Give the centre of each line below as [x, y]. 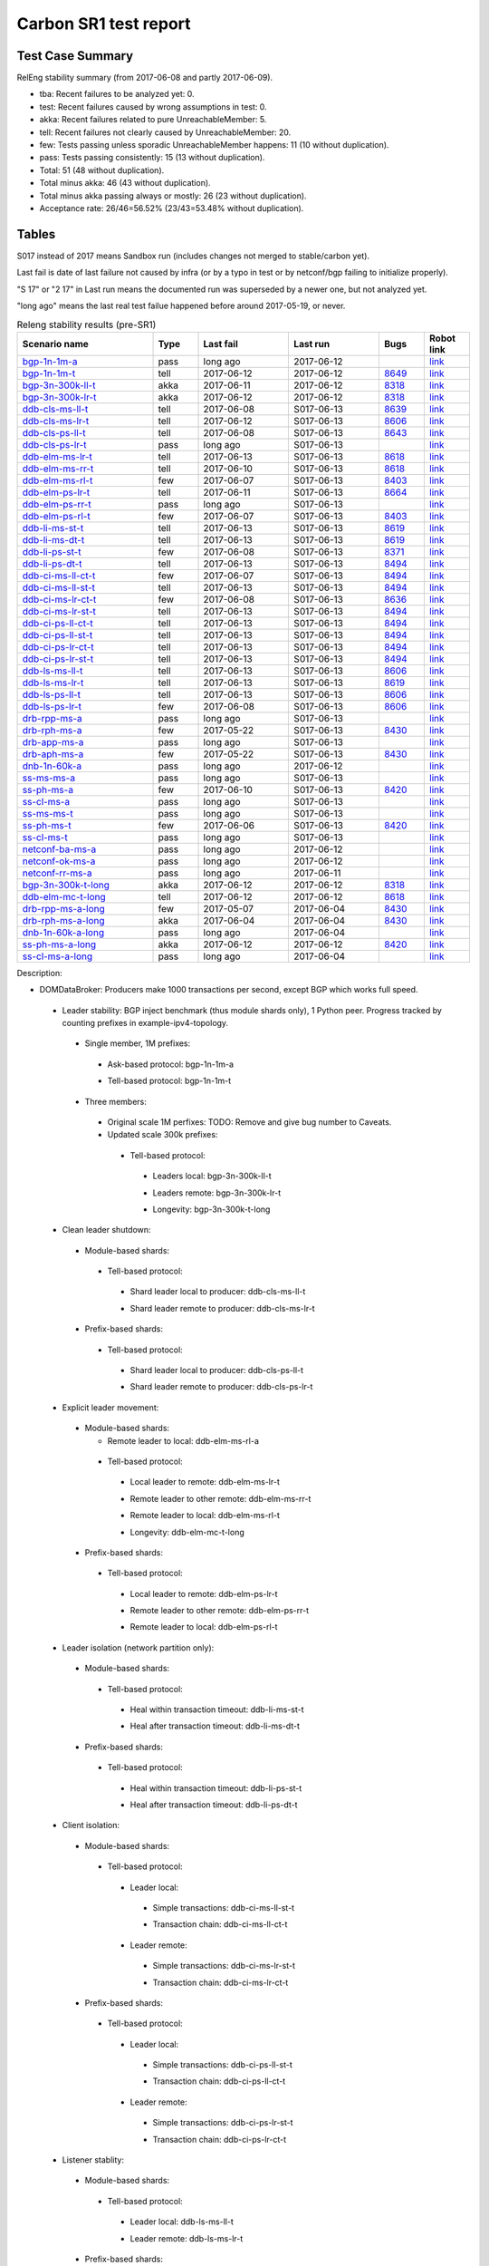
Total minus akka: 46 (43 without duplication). [125, 183]
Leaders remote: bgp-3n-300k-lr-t [216, 1193]
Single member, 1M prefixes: [138, 1043]
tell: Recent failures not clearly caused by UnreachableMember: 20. [165, 132]
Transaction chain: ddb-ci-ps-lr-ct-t [220, 2139]
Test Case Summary [75, 56]
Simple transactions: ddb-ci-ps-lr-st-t [223, 2123]
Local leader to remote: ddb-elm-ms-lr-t [205, 1482]
